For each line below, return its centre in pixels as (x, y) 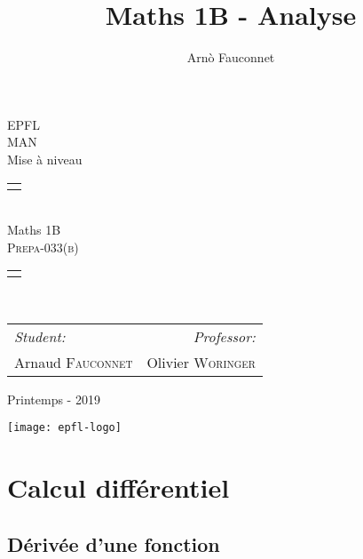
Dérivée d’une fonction (114, 543)
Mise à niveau (45, 159)
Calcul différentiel (118, 487)
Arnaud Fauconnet (74, 362)
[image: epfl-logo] (64, 428)
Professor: (224, 336)
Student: (40, 336)
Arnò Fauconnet (231, 57)
